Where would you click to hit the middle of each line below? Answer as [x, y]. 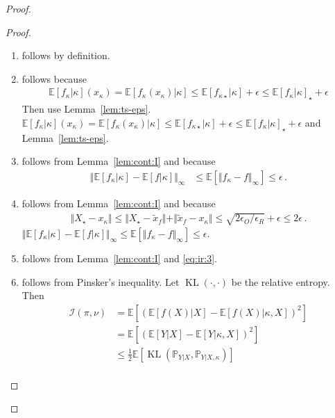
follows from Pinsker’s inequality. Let [101, 281]
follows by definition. [66, 55]
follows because [54, 78]
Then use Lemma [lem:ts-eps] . [86, 109]
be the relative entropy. [281, 281]
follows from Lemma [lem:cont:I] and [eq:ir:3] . [119, 258]
